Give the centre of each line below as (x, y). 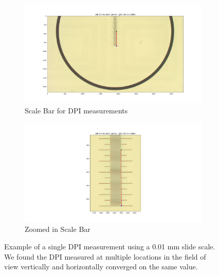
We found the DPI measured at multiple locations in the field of (105, 256)
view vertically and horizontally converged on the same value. (101, 267)
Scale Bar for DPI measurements (76, 110)
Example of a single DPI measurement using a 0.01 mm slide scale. (110, 247)
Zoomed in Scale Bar (58, 229)
